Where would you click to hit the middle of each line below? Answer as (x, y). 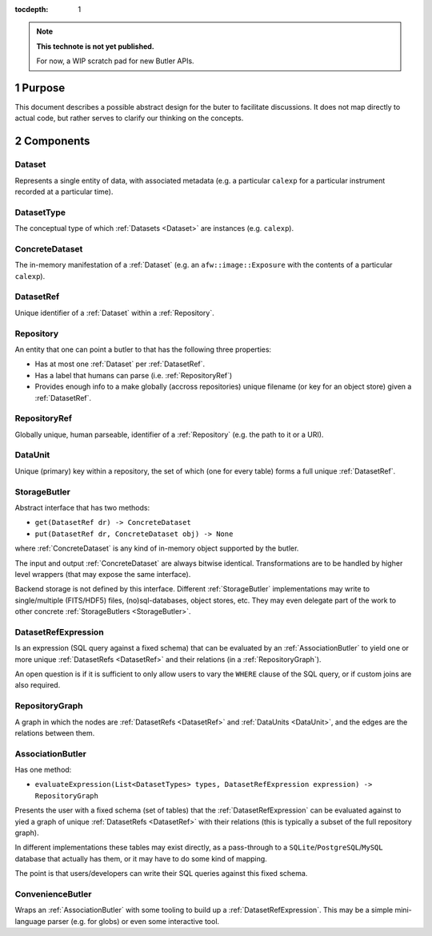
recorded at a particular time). (64, 192)
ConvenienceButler (53, 894)
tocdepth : (32, 9)
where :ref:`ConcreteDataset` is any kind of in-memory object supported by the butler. (157, 548)
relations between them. (55, 732)
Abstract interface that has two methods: (82, 507)
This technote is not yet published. (96, 46)
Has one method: (43, 770)
